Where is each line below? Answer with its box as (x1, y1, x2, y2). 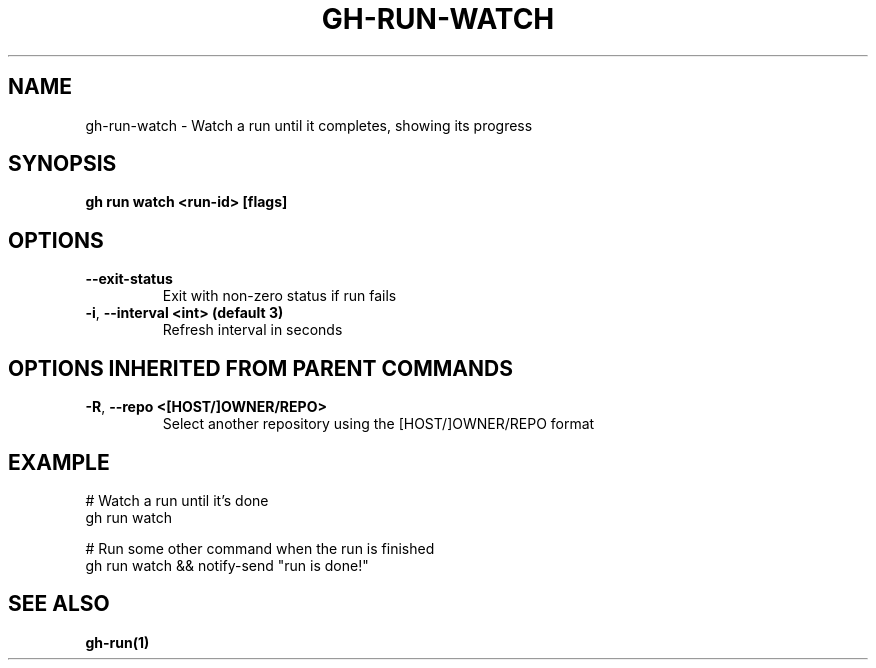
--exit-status (85, 270, 173, 288)
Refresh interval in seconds (162, 321, 343, 339)
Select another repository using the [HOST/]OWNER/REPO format (162, 415, 595, 433)
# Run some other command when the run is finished (85, 539, 435, 557)
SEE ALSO (8, 591, 110, 617)
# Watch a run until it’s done (85, 491, 269, 509)
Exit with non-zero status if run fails (162, 287, 397, 305)
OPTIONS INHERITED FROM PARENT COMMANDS (8, 355, 513, 381)
